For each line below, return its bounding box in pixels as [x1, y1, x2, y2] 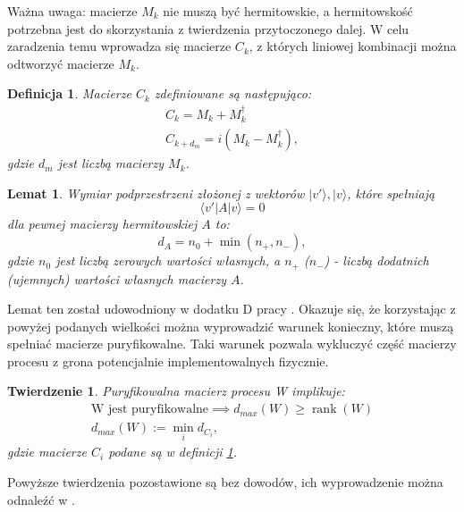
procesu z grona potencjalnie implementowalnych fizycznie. [7, 351, 329, 370]
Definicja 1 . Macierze [7, 84, 131, 103]
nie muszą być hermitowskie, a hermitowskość [163, 2, 413, 20]
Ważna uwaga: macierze [7, 2, 138, 20]
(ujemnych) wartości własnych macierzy [7, 269, 226, 288]
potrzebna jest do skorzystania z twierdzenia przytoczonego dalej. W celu [7, 19, 409, 38]
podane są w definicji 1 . [108, 442, 238, 461]
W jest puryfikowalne [90, 403, 209, 416]
